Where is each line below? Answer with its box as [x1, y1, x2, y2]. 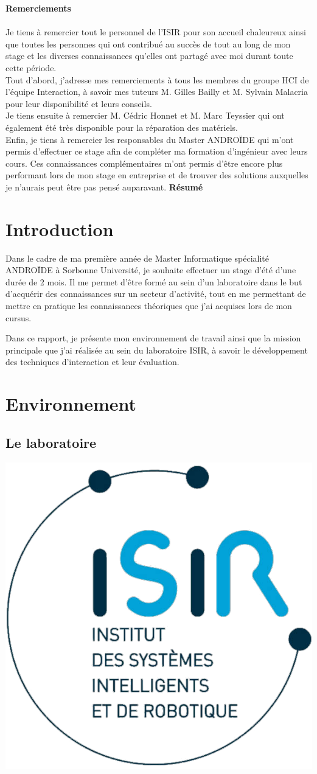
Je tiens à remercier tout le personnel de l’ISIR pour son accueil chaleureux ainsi [5, 26, 307, 38]
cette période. [5, 61, 57, 74]
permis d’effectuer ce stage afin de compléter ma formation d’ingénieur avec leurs [5, 145, 308, 158]
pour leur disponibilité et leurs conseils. [5, 97, 152, 110]
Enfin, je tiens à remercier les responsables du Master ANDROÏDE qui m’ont [5, 133, 294, 145]
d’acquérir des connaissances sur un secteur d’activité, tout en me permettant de [5, 287, 306, 300]
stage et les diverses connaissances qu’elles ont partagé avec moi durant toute [5, 49, 293, 62]
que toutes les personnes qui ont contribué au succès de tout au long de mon [5, 37, 291, 50]
